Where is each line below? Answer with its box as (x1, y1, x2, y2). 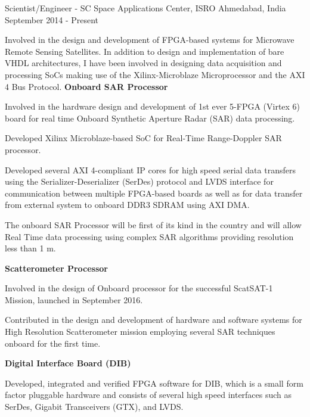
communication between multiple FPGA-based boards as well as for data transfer (5, 186, 303, 199)
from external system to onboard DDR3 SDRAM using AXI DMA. (5, 198, 250, 211)
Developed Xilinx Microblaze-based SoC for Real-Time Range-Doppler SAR (5, 132, 282, 144)
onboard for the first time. (5, 337, 101, 349)
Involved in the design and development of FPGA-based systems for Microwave (5, 33, 294, 46)
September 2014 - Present (5, 13, 99, 26)
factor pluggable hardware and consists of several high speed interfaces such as (5, 388, 292, 401)
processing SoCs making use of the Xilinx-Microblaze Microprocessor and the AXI (5, 68, 305, 80)
